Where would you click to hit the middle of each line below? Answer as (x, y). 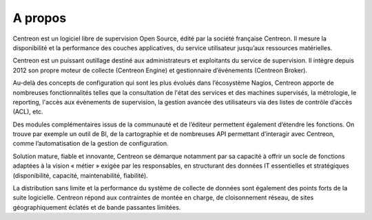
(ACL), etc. (28, 112)
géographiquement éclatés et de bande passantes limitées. (97, 207)
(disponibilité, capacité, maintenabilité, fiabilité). (80, 175)
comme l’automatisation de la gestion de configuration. (91, 144)
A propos (40, 18)
